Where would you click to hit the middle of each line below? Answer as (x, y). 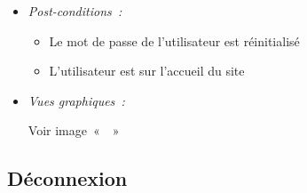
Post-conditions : (75, 11)
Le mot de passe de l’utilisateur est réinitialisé (174, 40)
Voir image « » (74, 130)
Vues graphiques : (76, 100)
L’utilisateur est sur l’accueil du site (147, 71)
